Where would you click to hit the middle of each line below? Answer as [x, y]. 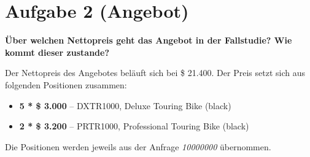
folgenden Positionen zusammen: [66, 84]
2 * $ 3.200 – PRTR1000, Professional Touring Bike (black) [134, 126]
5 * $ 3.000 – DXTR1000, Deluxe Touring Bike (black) [125, 105]
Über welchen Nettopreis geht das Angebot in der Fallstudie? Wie [149, 40]
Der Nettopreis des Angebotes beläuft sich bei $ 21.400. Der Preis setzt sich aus [155, 73]
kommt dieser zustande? [57, 52]
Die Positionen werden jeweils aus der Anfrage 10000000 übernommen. [138, 146]
